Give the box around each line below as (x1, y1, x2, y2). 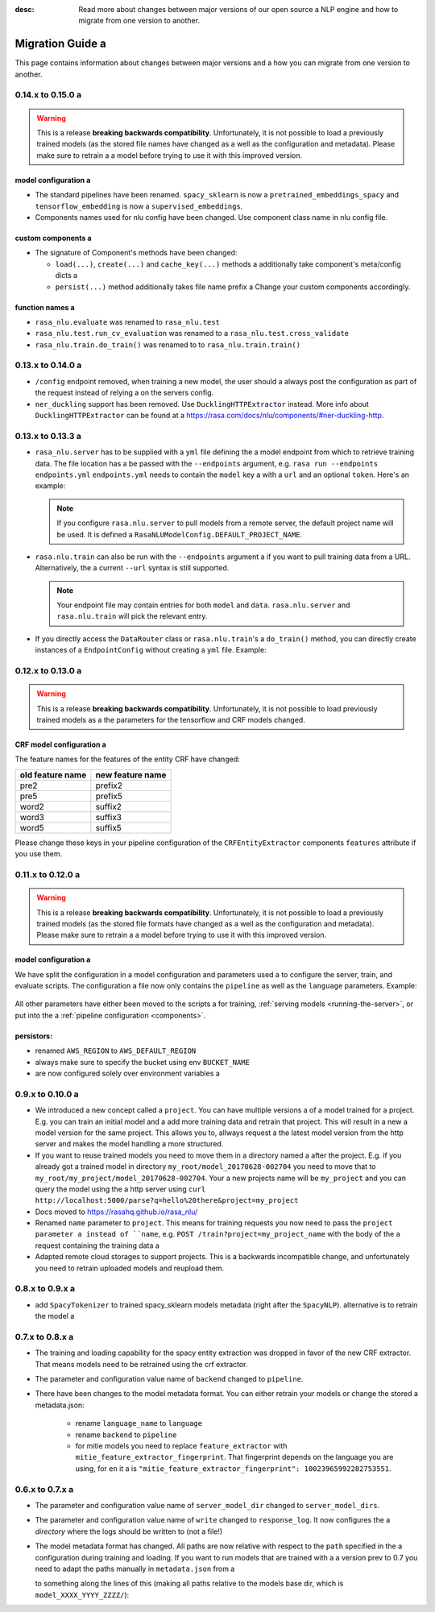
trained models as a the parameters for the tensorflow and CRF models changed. (36, 715, 305, 724)
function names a (14, 302, 76, 312)
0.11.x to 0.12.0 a (14, 868, 81, 880)
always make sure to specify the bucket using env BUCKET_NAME (35, 1057, 250, 1067)
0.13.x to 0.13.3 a (14, 430, 82, 441)
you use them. (14, 849, 63, 859)
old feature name (19, 769, 87, 781)
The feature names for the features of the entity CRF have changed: (14, 754, 241, 765)
